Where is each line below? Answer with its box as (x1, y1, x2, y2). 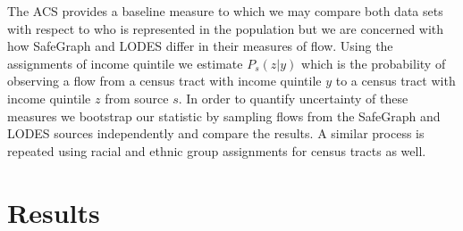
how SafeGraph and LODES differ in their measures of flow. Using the (7, 37, 393, 55)
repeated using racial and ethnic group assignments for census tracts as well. (7, 141, 426, 160)
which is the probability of (301, 54, 446, 72)
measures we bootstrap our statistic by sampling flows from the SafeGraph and (7, 106, 441, 125)
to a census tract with (335, 71, 456, 90)
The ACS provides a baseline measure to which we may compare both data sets (7, 2, 443, 20)
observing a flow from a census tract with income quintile (7, 71, 322, 90)
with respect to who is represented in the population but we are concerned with (7, 19, 444, 37)
